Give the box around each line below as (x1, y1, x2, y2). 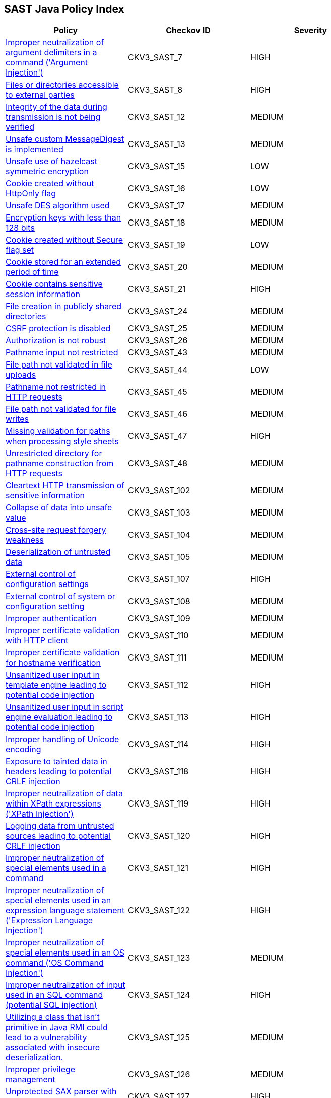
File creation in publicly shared (6, 301, 122, 312)
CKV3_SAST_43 (127, 347, 188, 358)
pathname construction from (6, 458, 114, 469)
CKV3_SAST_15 (127, 161, 185, 172)
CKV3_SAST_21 (127, 284, 186, 295)
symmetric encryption (6, 166, 89, 177)
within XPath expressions (6, 798, 101, 809)
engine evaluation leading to (6, 712, 113, 722)
